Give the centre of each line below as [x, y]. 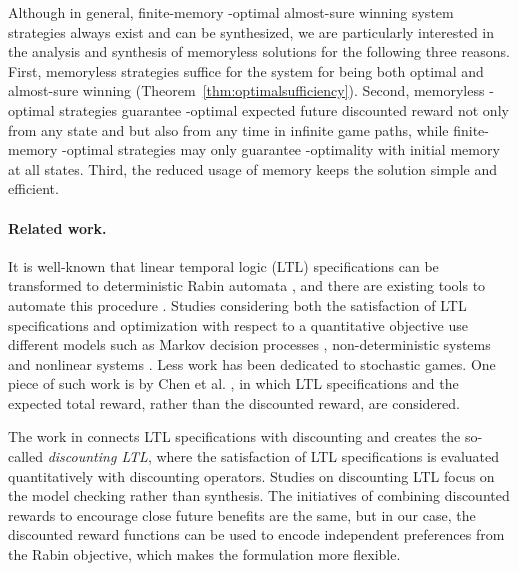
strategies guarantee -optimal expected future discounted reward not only [284, 109]
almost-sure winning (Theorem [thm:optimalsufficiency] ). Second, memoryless [246, 90]
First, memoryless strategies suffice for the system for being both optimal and [246, 70]
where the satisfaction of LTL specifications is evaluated [328, 456]
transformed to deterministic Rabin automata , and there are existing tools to [247, 285]
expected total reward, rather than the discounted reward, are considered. [234, 402]
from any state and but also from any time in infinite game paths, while [228, 129]
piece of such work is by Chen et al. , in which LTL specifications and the [233, 383]
